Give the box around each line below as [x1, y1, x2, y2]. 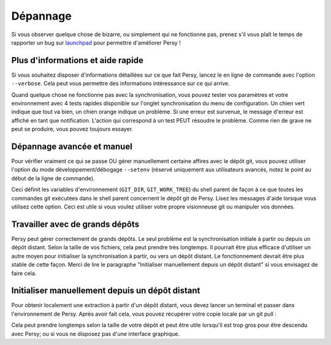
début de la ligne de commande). [11, 175, 95, 182]
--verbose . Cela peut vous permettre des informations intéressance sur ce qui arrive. [11, 80, 230, 87]
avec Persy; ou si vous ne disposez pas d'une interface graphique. [11, 330, 180, 337]
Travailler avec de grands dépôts [11, 219, 140, 229]
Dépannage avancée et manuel [11, 142, 133, 151]
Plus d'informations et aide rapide [11, 55, 144, 66]
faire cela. [11, 270, 37, 277]
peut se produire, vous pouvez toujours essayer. [11, 126, 134, 133]
